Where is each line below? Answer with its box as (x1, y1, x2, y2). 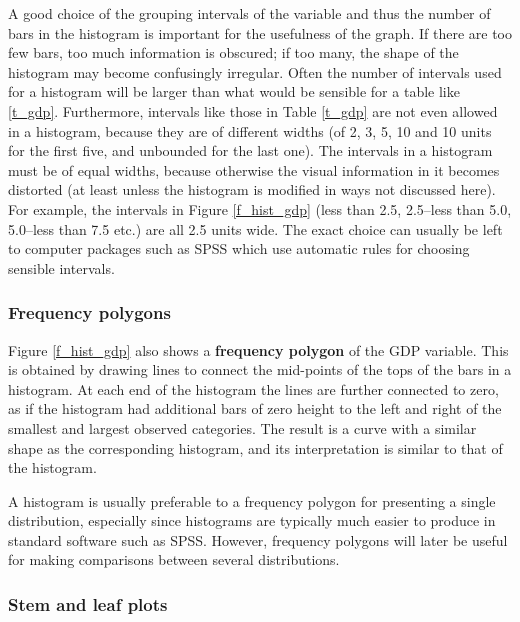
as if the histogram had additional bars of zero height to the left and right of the (8, 398, 502, 419)
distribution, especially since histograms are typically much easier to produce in (8, 510, 496, 531)
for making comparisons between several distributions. (8, 549, 340, 570)
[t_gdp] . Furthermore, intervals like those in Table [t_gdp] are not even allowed (8, 100, 498, 121)
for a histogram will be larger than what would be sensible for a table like (8, 81, 460, 102)
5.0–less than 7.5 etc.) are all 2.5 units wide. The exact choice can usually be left (8, 218, 503, 239)
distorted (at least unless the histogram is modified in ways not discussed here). (8, 179, 496, 200)
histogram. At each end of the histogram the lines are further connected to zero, (8, 378, 499, 399)
